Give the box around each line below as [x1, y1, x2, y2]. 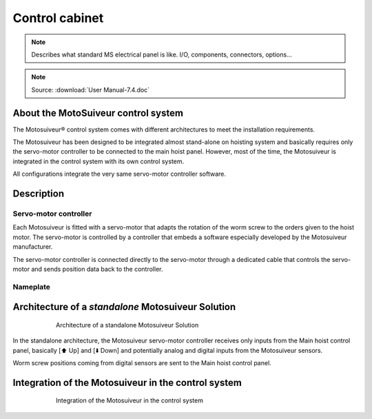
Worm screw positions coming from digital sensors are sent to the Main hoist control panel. [12, 359, 271, 367]
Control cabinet [12, 10, 104, 25]
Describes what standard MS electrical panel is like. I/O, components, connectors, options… [31, 50, 292, 59]
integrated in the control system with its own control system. [12, 157, 185, 165]
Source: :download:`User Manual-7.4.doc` [31, 85, 150, 94]
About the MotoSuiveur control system [12, 107, 184, 119]
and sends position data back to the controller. [31, 265, 163, 273]
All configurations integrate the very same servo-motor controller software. [12, 170, 227, 178]
